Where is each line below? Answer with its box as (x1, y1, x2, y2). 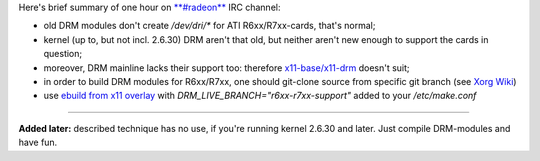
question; (43, 48, 83, 60)
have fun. (18, 136, 58, 149)
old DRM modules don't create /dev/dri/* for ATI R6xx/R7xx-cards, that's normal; (43, 20, 376, 32)
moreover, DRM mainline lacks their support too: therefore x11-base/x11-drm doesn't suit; (43, 61, 410, 74)
